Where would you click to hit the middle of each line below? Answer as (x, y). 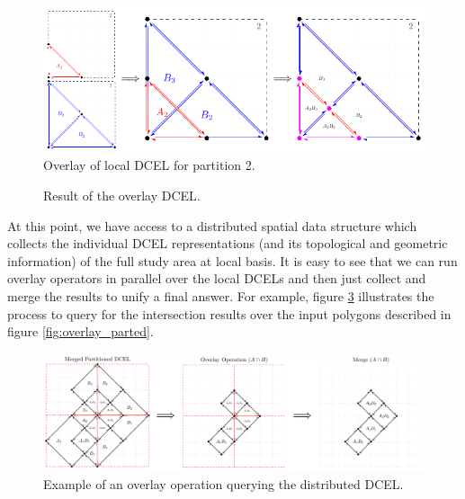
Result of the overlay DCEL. (122, 196)
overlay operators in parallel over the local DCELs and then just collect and (217, 278)
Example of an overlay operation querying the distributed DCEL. (224, 483)
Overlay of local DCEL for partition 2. (149, 165)
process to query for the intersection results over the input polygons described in (229, 313)
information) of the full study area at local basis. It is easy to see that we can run (232, 260)
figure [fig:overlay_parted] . (80, 331)
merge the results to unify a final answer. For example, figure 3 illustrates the (221, 296)
